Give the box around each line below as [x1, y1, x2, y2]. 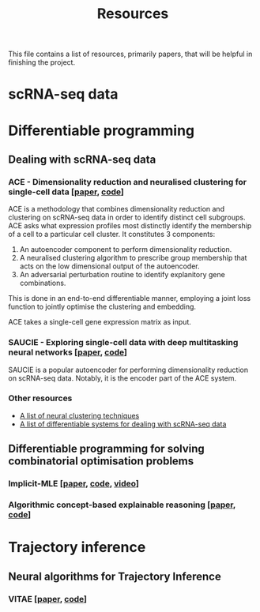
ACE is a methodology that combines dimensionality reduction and [8, 205, 225, 214]
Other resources [8, 392, 73, 404]
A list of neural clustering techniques [19, 411, 140, 420]
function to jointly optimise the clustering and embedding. [8, 302, 196, 312]
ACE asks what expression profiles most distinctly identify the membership [8, 221, 252, 231]
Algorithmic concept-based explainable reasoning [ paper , [8, 499, 236, 510]
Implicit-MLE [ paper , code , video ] [8, 479, 140, 490]
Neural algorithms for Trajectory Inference [8, 569, 221, 583]
